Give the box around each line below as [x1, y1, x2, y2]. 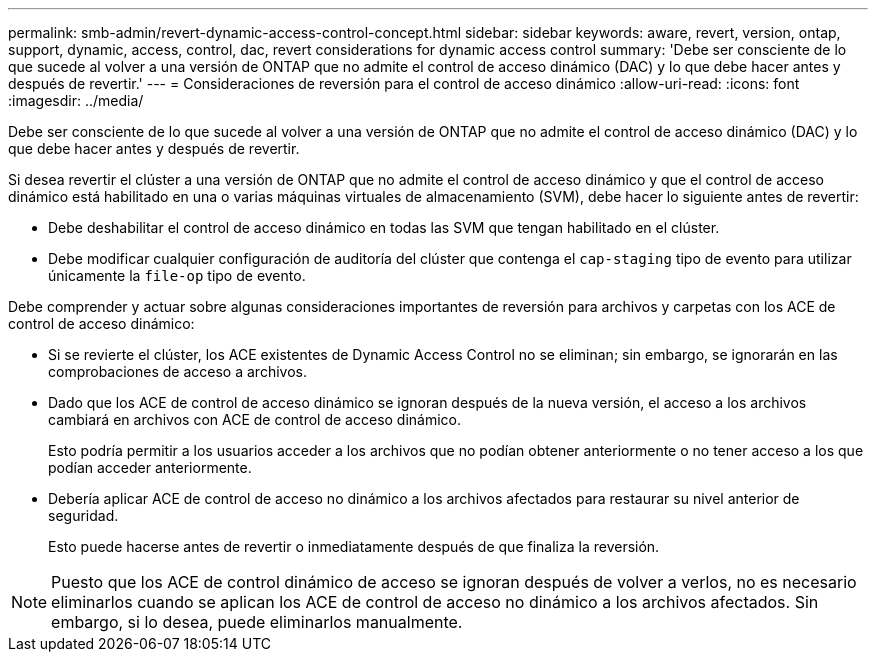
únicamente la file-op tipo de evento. [48, 267, 306, 284]
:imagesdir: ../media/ [8, 92, 144, 109]
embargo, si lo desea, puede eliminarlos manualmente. [51, 612, 463, 632]
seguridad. [48, 507, 119, 524]
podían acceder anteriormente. [48, 459, 252, 476]
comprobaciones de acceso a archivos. [48, 363, 307, 380]
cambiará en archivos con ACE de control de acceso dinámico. [48, 411, 462, 428]
